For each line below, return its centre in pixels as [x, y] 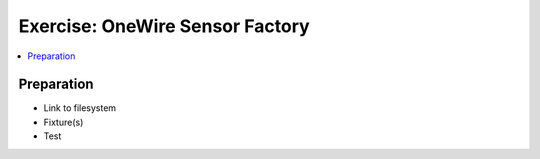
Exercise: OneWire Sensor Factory [164, 26]
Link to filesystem [80, 108]
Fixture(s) [63, 122]
